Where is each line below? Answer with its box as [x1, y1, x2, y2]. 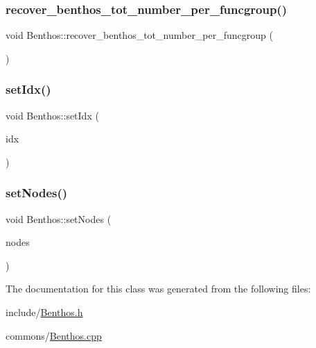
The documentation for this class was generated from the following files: [6, 281, 311, 296]
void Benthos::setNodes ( [6, 211, 112, 226]
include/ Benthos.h [6, 305, 83, 319]
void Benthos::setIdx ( [6, 108, 99, 122]
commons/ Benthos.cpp [6, 328, 102, 342]
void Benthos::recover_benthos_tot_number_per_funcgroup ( [6, 28, 273, 42]
